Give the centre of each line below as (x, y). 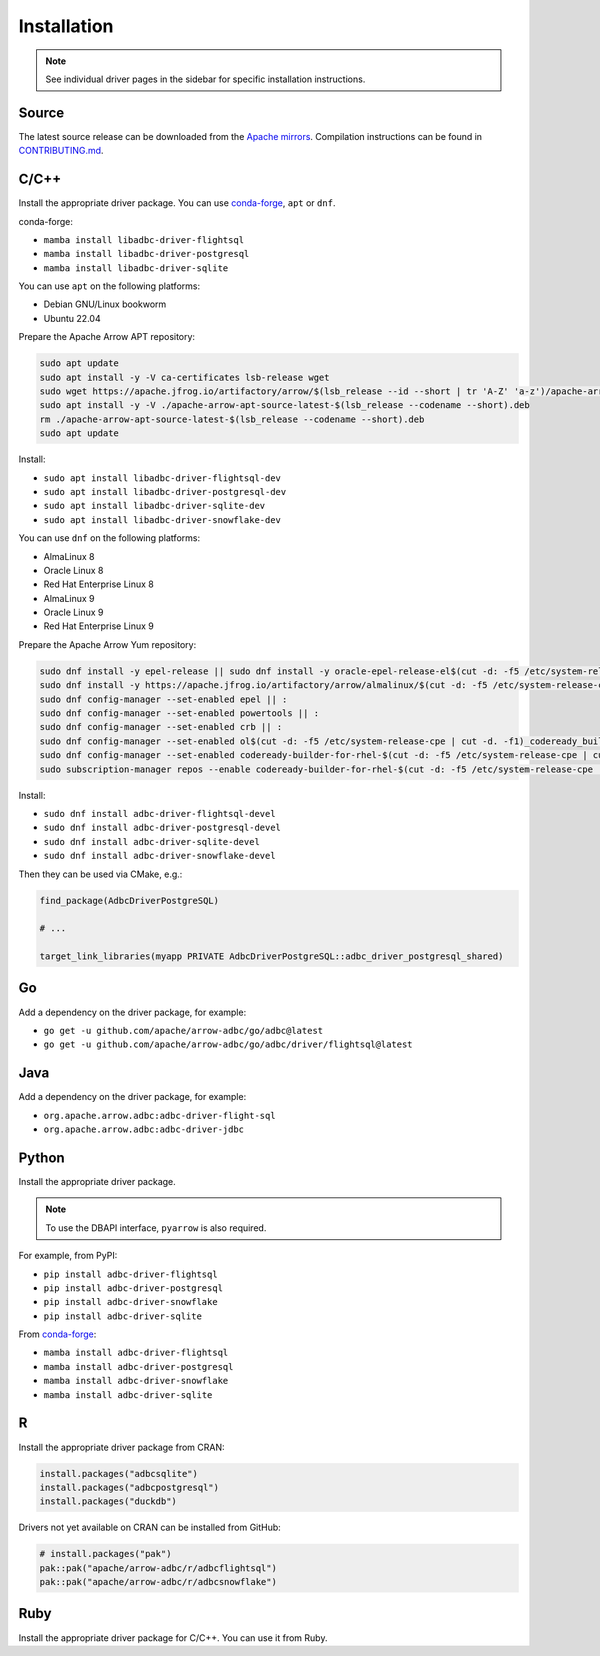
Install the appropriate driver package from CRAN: (121, 1447)
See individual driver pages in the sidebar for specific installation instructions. (205, 79)
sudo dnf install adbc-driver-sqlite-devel (151, 841)
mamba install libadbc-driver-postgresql (146, 254)
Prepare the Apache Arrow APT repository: (106, 337)
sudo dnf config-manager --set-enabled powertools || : (179, 713)
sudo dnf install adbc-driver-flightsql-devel (159, 813)
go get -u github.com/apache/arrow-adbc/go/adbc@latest (183, 1030)
